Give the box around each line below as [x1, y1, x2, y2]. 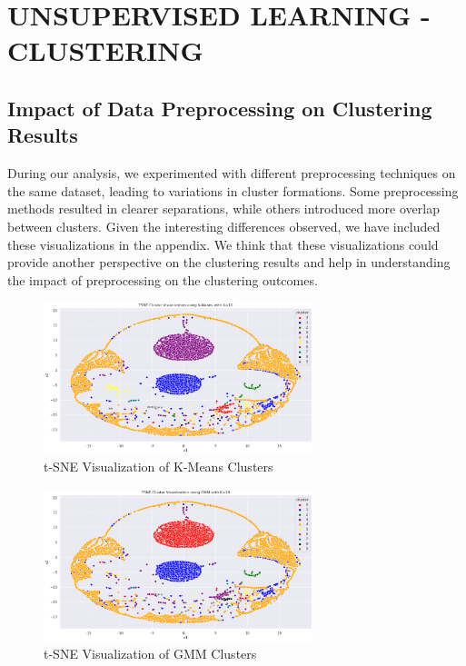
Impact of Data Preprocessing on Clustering [7, 94, 432, 122]
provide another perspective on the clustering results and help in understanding [7, 253, 451, 272]
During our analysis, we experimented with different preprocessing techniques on [7, 164, 456, 183]
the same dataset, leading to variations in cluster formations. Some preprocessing [7, 181, 459, 200]
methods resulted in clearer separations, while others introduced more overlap [7, 199, 440, 218]
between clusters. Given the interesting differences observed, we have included [7, 216, 441, 235]
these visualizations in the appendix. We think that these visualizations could [7, 234, 439, 253]
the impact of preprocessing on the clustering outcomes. [7, 270, 318, 289]
